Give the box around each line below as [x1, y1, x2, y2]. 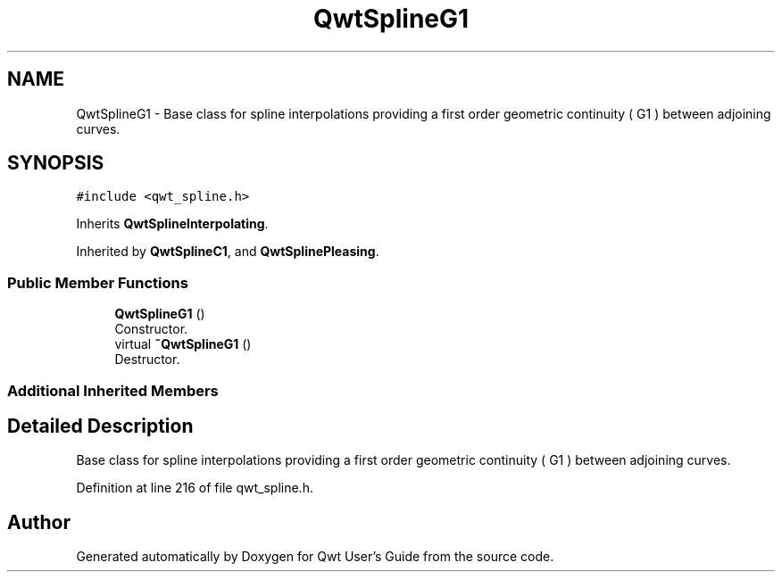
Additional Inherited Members [7, 381, 219, 400]
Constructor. [114, 321, 188, 337]
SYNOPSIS [7, 152, 104, 175]
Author [7, 510, 71, 534]
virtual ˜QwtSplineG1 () [114, 336, 252, 352]
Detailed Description [7, 414, 194, 437]
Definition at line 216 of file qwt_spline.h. [76, 480, 313, 496]
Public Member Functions [7, 273, 188, 292]
